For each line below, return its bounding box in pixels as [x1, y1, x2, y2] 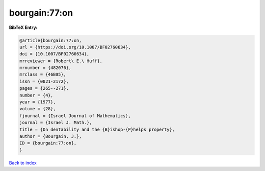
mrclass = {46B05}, [19, 72, 66, 77]
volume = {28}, [19, 106, 56, 112]
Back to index [9, 160, 37, 166]
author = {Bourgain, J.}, [19, 134, 82, 139]
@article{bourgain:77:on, [19, 37, 82, 43]
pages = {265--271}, [19, 86, 69, 91]
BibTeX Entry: [9, 24, 38, 30]
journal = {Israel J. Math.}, [19, 120, 92, 125]
